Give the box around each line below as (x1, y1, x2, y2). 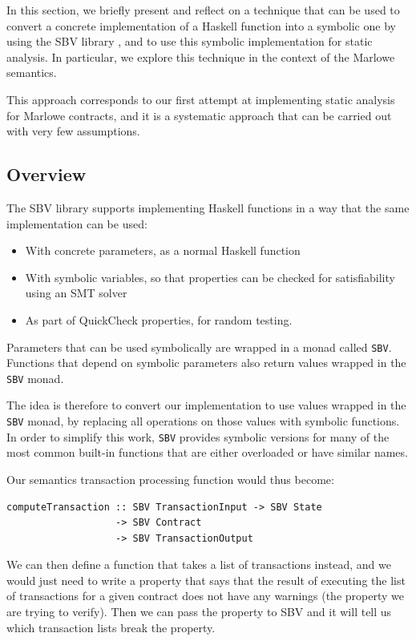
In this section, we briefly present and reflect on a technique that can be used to (6, 2, 400, 18)
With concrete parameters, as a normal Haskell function (25, 242, 301, 259)
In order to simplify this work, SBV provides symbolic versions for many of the (6, 428, 390, 445)
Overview (6, 162, 87, 187)
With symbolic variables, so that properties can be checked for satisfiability (25, 268, 395, 285)
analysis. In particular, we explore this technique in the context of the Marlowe (6, 48, 395, 65)
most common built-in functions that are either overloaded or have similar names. (6, 444, 408, 461)
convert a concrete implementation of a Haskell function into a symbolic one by (6, 17, 396, 34)
